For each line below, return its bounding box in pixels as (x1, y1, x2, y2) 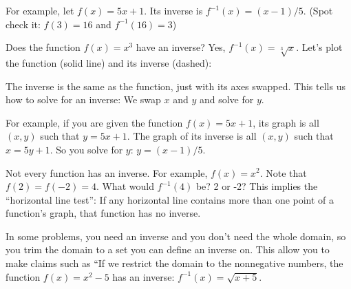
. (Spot (303, 3, 333, 17)
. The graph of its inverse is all (127, 129, 257, 143)
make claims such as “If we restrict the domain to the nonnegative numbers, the (6, 256, 343, 270)
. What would (96, 179, 154, 193)
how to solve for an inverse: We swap (6, 92, 161, 107)
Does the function (6, 40, 81, 54)
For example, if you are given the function (6, 115, 183, 129)
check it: (6, 17, 41, 31)
